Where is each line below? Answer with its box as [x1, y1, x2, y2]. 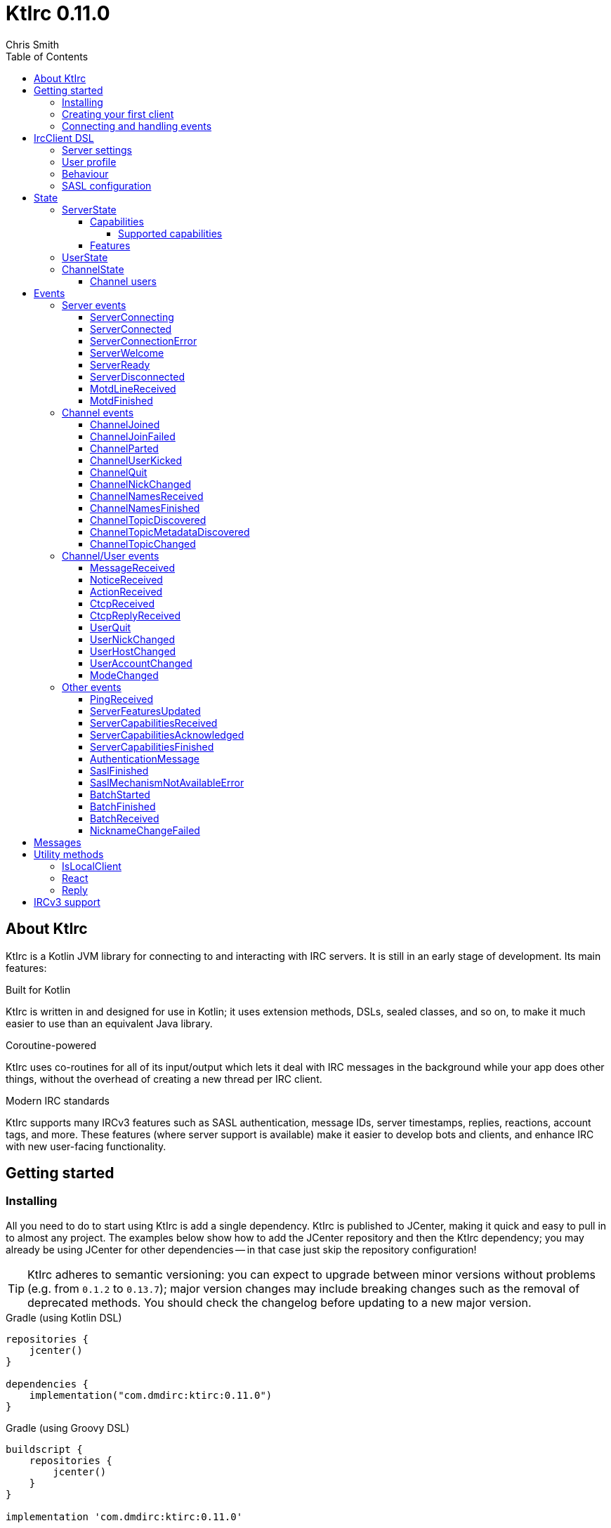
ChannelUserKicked [90, 454, 183, 466]
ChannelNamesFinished [90, 501, 200, 514]
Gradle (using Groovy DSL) [6, 1421, 130, 1434]
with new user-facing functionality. [6, 1140, 166, 1152]
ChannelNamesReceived [90, 489, 204, 502]
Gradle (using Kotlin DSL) [6, 1311, 122, 1324]
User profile [62, 155, 117, 168]
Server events [62, 298, 126, 311]
